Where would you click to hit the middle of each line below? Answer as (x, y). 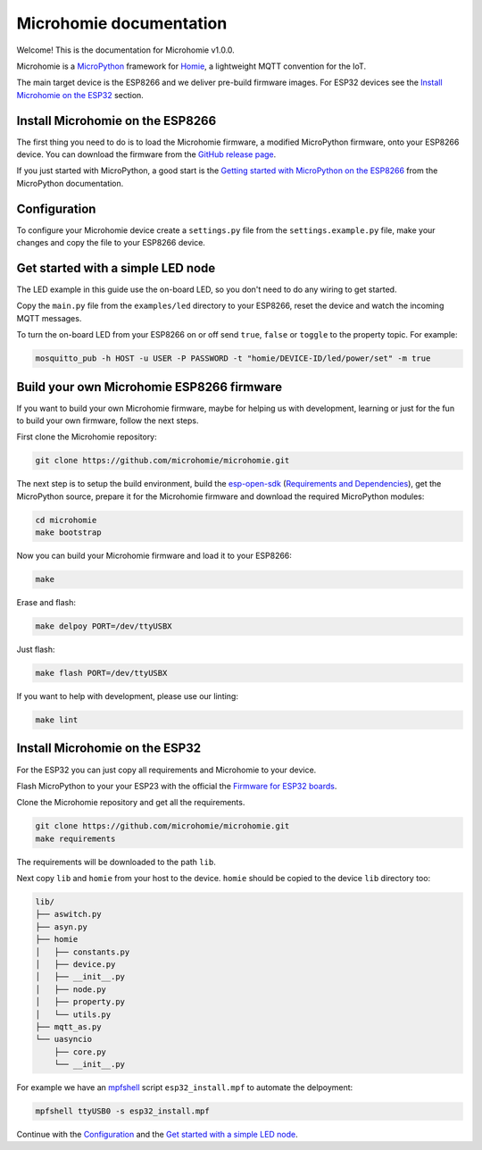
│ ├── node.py (71, 989)
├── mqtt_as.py (68, 1026)
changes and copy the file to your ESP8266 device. (111, 243)
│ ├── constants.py (83, 952)
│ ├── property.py (80, 1002)
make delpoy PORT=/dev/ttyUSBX (104, 626)
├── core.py (80, 1052)
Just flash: (36, 650)
